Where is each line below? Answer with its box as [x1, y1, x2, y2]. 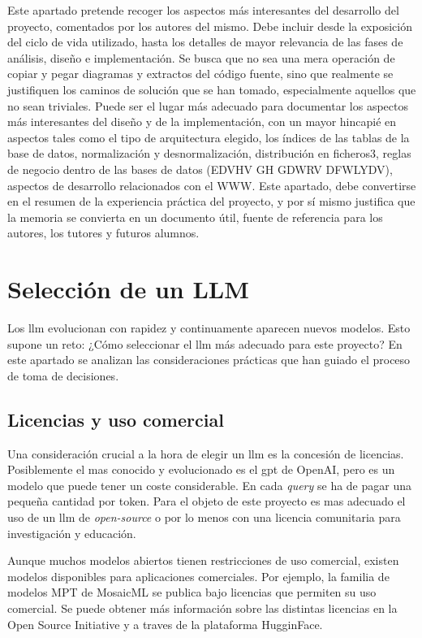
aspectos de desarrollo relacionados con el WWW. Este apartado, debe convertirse [7, 176, 416, 193]
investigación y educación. [7, 524, 136, 541]
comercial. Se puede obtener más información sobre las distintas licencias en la [7, 599, 398, 616]
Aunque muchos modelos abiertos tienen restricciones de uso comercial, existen [7, 552, 399, 569]
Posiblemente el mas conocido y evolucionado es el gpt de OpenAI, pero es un [7, 461, 395, 478]
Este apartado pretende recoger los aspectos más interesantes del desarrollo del [7, 2, 399, 18]
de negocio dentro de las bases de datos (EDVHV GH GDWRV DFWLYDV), [7, 160, 393, 177]
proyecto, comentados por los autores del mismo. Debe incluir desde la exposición [7, 17, 412, 34]
